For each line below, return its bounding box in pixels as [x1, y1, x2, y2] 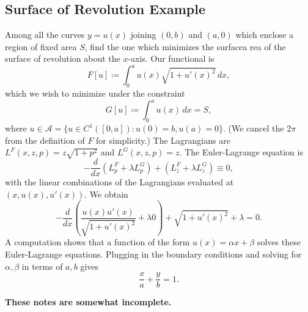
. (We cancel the [223, 122, 284, 135]
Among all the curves [5, 28, 85, 41]
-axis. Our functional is [128, 52, 215, 65]
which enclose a [235, 28, 293, 41]
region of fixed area [5, 40, 77, 53]
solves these [257, 236, 301, 248]
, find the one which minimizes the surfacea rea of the [84, 40, 286, 53]
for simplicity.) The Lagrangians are [96, 133, 230, 146]
